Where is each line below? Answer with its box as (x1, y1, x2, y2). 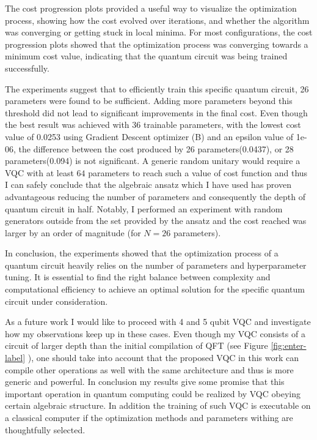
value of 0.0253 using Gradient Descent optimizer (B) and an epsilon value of (5, 130, 294, 143)
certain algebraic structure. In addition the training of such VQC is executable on (5, 399, 311, 412)
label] (5, 351, 26, 364)
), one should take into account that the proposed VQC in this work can (27, 351, 299, 364)
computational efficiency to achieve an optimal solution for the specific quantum (5, 283, 305, 296)
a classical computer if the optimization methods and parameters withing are (5, 411, 293, 423)
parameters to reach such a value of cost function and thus (88, 166, 308, 179)
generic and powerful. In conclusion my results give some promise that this (5, 375, 285, 388)
